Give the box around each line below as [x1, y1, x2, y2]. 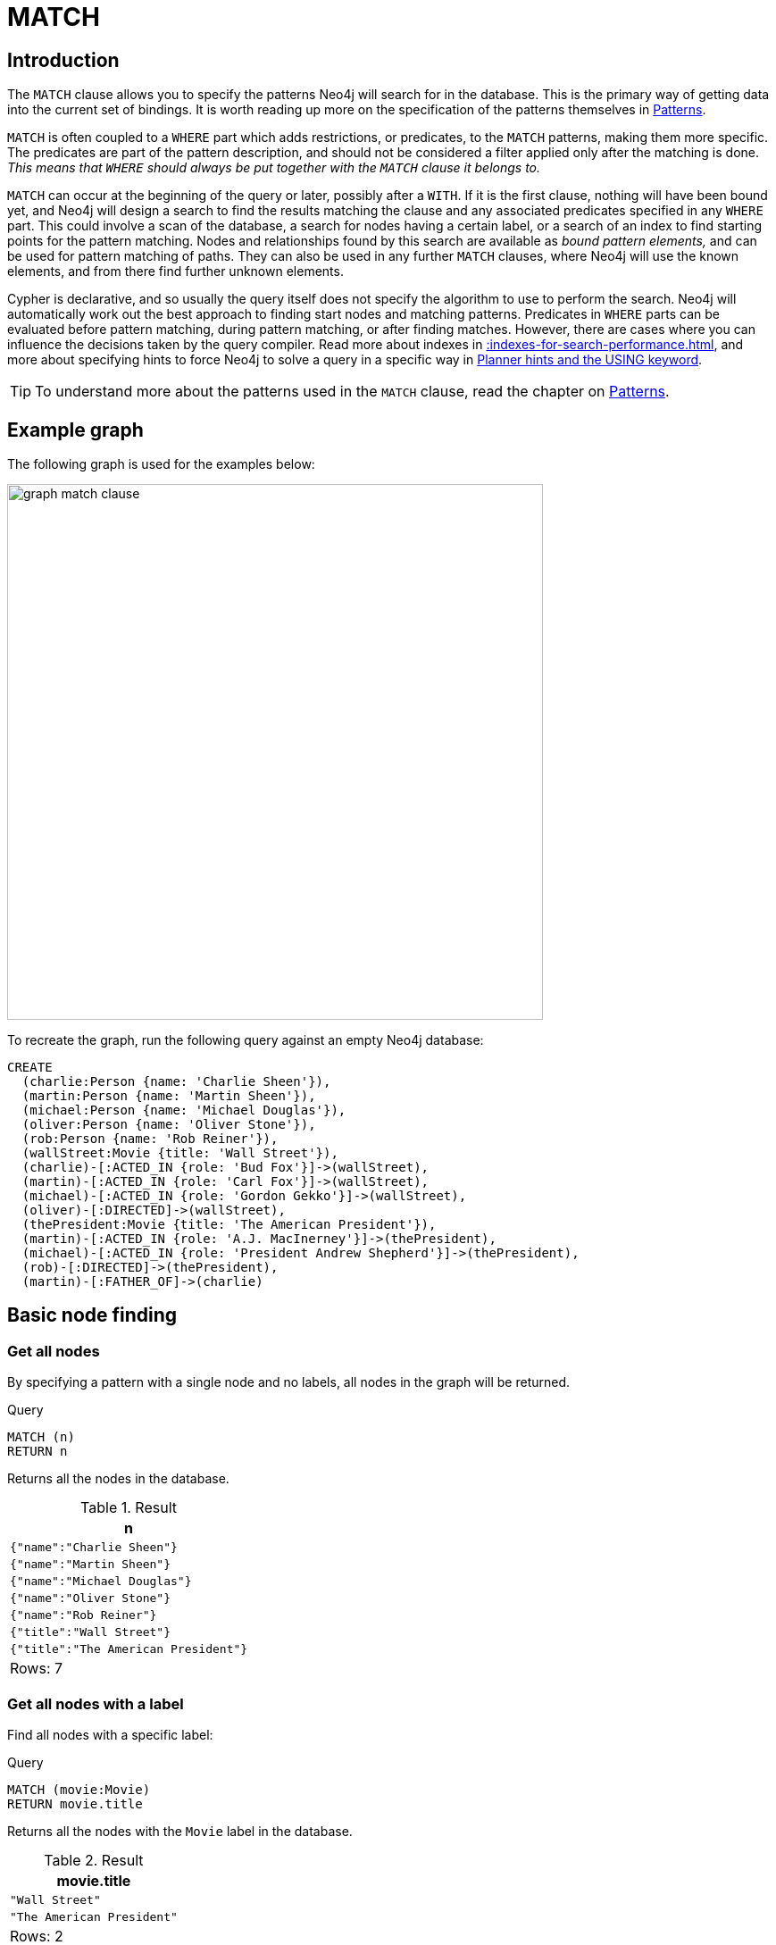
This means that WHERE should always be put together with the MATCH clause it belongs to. [7, 160, 541, 176]
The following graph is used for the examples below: [7, 456, 315, 472]
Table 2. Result [44, 1850, 144, 1869]
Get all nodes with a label [7, 1694, 184, 1713]
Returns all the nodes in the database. [7, 1471, 229, 1487]
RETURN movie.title [7, 1796, 143, 1811]
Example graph [7, 418, 144, 441]
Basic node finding [7, 1304, 178, 1327]
